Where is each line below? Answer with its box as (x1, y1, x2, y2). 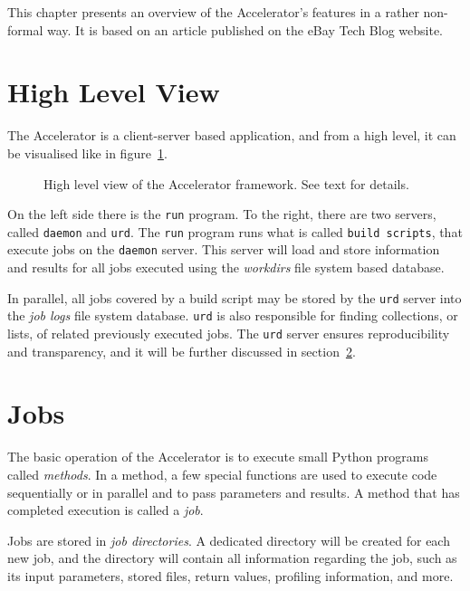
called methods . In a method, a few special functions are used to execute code (7, 464, 437, 483)
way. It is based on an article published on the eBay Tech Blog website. (46, 20, 444, 39)
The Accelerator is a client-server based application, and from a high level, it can (7, 126, 456, 145)
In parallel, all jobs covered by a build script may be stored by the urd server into (7, 288, 462, 307)
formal (7, 20, 43, 39)
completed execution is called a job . (7, 500, 204, 520)
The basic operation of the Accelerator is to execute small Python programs (7, 447, 428, 466)
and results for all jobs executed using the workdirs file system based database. (7, 258, 445, 277)
